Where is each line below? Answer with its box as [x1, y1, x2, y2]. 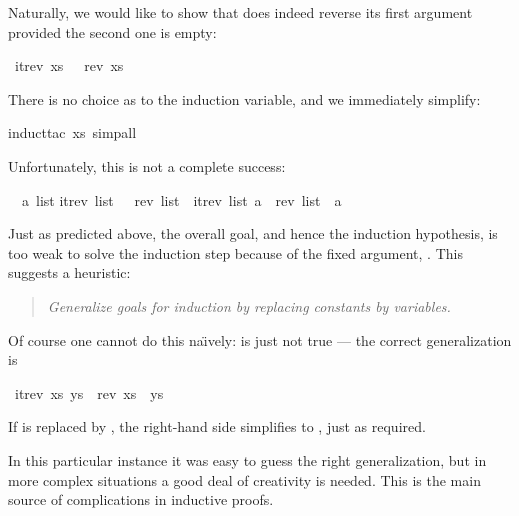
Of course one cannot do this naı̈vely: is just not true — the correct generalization [8, 329, 512, 350]
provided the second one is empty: [8, 21, 217, 42]
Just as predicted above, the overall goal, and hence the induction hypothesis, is [8, 223, 498, 244]
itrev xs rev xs [14, 55, 124, 76]
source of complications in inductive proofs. [8, 489, 274, 510]
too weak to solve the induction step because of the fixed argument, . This [8, 242, 463, 263]
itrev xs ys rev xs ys [14, 382, 164, 403]
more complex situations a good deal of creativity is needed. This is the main [8, 469, 481, 490]
